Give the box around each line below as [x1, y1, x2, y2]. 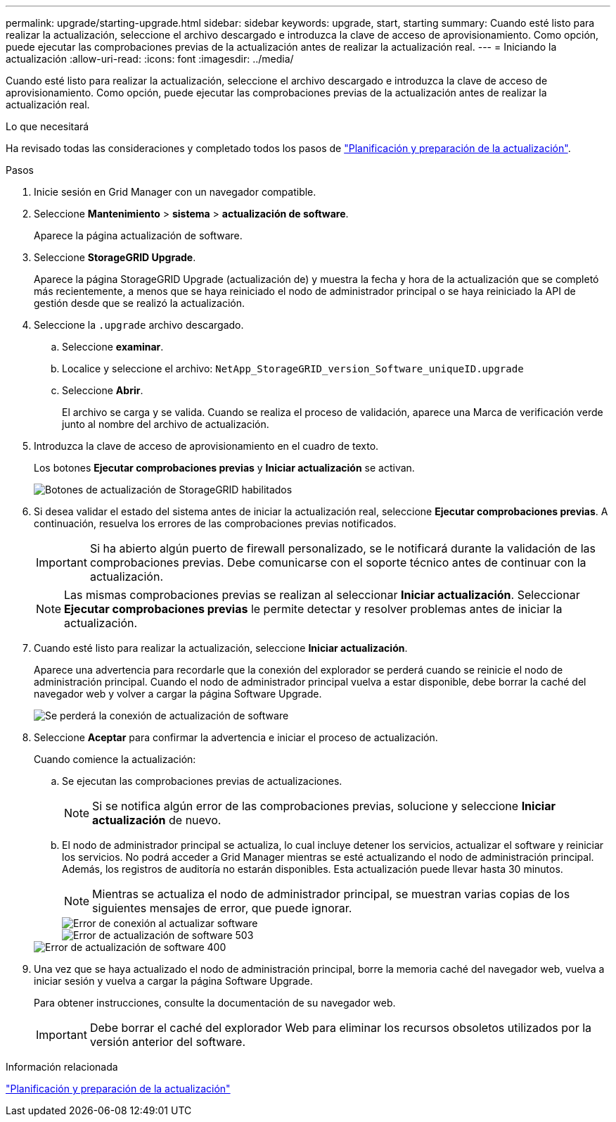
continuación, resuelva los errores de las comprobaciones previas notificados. [34, 517, 397, 529]
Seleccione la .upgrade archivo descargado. [34, 319, 244, 331]
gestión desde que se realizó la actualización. [34, 297, 245, 309]
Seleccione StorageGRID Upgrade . [34, 251, 196, 263]
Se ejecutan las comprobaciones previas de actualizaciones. [62, 775, 342, 787]
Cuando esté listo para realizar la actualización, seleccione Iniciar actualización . [34, 642, 408, 654]
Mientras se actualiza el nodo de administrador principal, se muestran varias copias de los [92, 887, 570, 901]
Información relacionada [6, 1061, 118, 1073]
